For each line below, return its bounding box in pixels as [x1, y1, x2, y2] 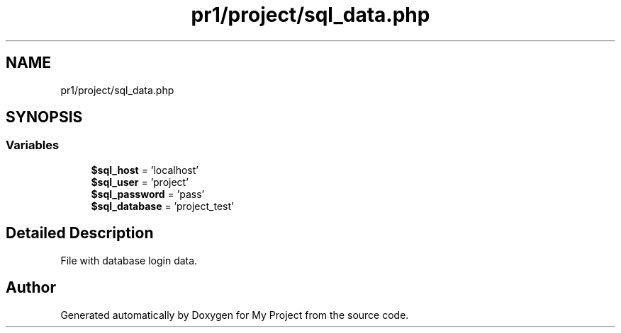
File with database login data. [60, 254, 198, 267]
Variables [6, 138, 60, 153]
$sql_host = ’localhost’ [91, 163, 198, 176]
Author [6, 279, 56, 297]
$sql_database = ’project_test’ [91, 199, 234, 212]
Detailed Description [6, 224, 154, 243]
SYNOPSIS [6, 108, 83, 127]
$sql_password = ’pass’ [91, 187, 205, 200]
